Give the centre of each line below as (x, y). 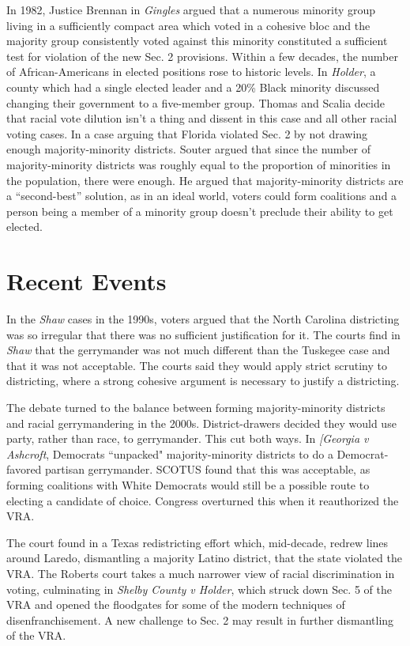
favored (24, 469)
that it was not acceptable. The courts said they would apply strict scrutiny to (197, 365)
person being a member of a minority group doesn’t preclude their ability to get (200, 211)
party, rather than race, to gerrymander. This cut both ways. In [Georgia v (188, 438)
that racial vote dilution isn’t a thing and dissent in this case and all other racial (202, 118)
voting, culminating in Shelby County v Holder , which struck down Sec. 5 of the (199, 589)
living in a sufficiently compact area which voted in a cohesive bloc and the (188, 25)
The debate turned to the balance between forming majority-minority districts (196, 407)
